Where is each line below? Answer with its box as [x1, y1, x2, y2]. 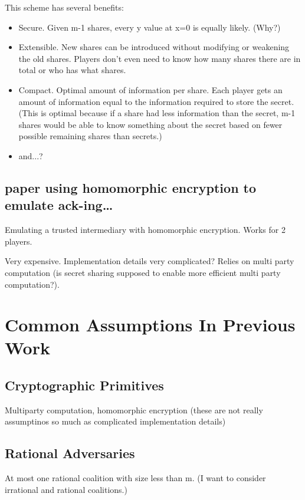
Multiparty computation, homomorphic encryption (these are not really [5, 403, 263, 416]
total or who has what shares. [18, 64, 126, 76]
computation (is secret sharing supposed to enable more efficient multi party [5, 266, 281, 278]
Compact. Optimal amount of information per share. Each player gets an [18, 83, 283, 96]
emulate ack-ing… [5, 196, 113, 214]
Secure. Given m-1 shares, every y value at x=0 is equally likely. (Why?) [18, 21, 281, 33]
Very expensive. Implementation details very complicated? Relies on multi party [5, 255, 294, 267]
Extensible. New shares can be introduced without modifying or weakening [18, 41, 290, 53]
